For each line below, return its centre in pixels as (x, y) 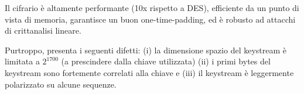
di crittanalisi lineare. (43, 30)
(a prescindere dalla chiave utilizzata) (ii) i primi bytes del (166, 61)
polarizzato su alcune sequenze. (61, 84)
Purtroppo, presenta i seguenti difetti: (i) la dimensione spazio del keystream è (146, 50)
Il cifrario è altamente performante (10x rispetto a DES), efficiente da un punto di (152, 8)
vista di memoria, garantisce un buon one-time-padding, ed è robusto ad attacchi (150, 19)
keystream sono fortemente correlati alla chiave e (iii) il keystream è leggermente (149, 72)
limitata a (22, 61)
